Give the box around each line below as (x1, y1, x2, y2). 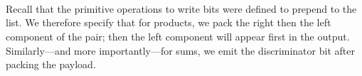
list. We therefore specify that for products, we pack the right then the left (6, 15, 331, 30)
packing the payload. (6, 57, 96, 72)
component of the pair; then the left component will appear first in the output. (6, 28, 350, 43)
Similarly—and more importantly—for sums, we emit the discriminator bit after (6, 43, 355, 58)
